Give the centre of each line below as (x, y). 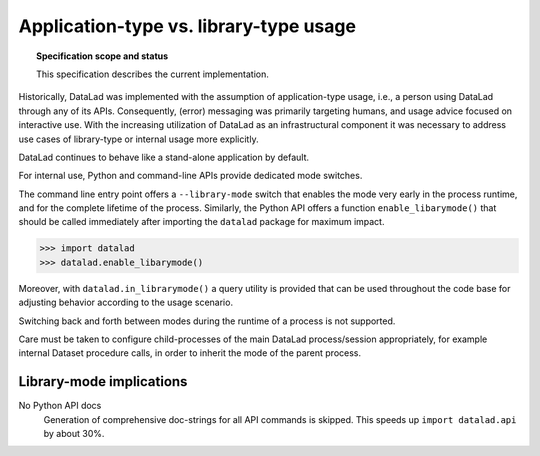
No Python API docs (60, 406)
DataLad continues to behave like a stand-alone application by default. (164, 157)
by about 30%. (74, 434)
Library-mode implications (103, 381)
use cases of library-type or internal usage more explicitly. (138, 139)
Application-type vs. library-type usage (187, 26)
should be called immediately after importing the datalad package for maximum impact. (201, 222)
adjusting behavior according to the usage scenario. (126, 302)
